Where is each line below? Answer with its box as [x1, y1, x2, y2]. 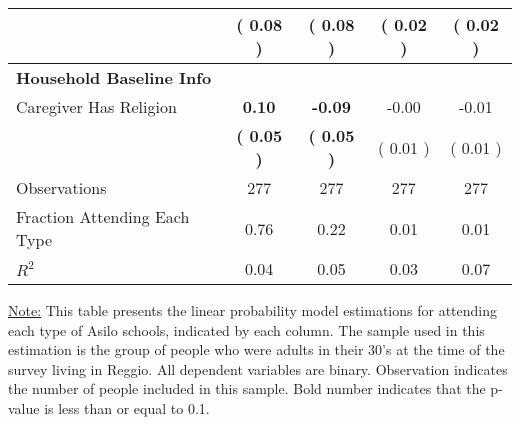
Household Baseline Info [16, 66, 212, 89]
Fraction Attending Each [16, 205, 190, 228]
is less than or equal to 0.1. [44, 397, 210, 418]
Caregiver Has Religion [16, 95, 177, 118]
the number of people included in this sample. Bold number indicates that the [8, 378, 486, 399]
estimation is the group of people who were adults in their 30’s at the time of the [8, 339, 505, 360]
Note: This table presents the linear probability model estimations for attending [8, 300, 498, 320]
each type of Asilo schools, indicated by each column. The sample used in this [8, 319, 485, 340]
